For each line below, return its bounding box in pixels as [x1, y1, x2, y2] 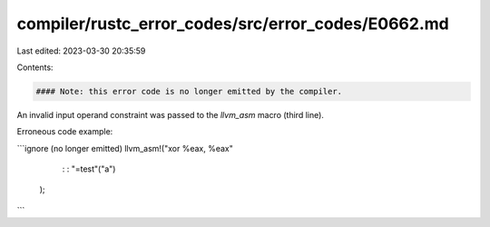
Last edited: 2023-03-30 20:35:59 [16, 45, 146, 56]
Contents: [16, 62, 54, 73]
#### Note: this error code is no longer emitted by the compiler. [35, 86, 343, 96]
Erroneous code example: [16, 126, 113, 137]
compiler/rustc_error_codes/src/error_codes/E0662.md [16, 14, 449, 34]
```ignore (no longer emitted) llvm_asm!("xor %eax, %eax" [16, 143, 233, 153]
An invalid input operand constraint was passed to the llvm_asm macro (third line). [16, 109, 324, 120]
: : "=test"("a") [62, 163, 116, 174]
